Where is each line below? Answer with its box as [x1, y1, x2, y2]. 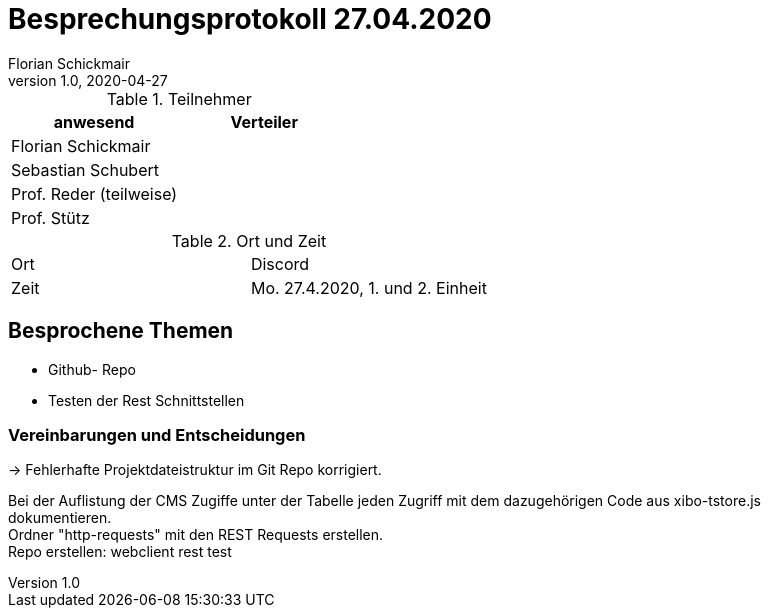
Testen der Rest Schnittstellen [48, 391, 245, 409]
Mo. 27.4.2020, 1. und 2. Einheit [250, 277, 487, 298]
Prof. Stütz [11, 207, 90, 228]
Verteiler [230, 111, 298, 132]
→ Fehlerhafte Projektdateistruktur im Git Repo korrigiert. [8, 461, 382, 479]
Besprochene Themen [8, 318, 234, 344]
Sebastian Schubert [11, 159, 159, 180]
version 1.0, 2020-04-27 [8, 71, 168, 89]
